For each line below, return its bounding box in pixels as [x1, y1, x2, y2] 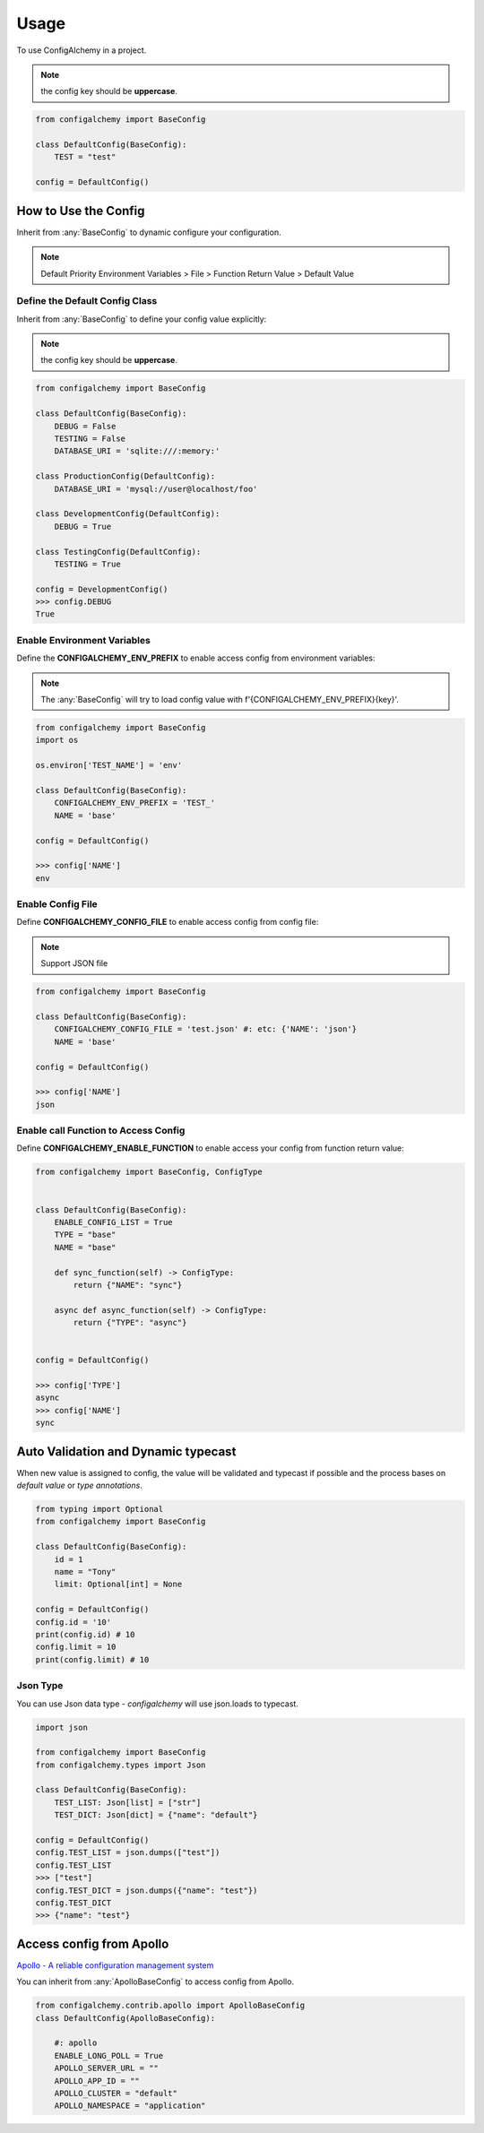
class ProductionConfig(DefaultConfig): [35, 471, 215, 481]
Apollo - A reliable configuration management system [16, 1959, 214, 1971]
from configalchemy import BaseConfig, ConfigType [35, 1167, 264, 1178]
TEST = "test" [54, 152, 117, 162]
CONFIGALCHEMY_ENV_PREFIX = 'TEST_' [54, 798, 215, 808]
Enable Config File [16, 898, 98, 911]
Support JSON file [40, 958, 108, 969]
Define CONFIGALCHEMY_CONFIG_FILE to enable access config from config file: [16, 917, 319, 928]
